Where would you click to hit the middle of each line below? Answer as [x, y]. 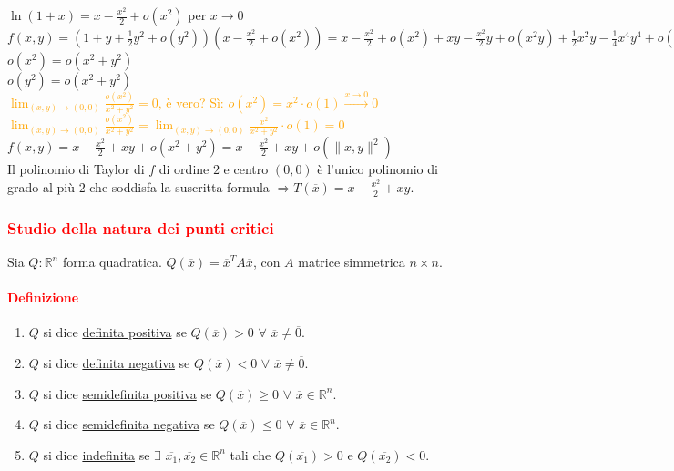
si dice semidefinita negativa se [129, 424]
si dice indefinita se [97, 454]
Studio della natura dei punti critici [141, 227]
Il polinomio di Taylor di [76, 169]
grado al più [41, 186]
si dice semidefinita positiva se [128, 393]
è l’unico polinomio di [378, 169]
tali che [250, 454]
